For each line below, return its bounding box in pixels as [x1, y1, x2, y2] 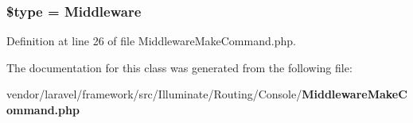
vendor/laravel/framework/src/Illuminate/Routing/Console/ [6, 86, 302, 102]
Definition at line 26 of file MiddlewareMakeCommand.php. [6, 33, 296, 49]
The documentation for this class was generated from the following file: [6, 59, 353, 75]
